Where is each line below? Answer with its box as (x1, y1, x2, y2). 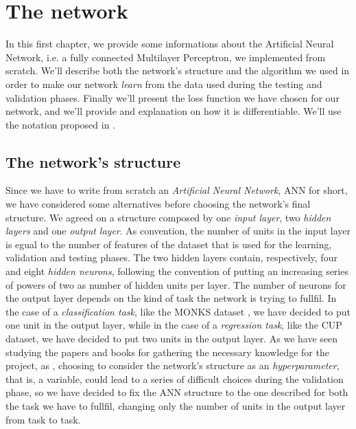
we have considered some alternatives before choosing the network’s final (5, 197, 311, 211)
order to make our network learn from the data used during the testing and (5, 76, 322, 91)
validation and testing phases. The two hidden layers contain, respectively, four (5, 250, 337, 265)
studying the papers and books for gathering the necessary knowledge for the (5, 344, 329, 359)
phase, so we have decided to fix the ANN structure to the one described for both (5, 385, 348, 399)
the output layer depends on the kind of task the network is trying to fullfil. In (5, 291, 337, 305)
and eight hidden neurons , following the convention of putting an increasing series (5, 264, 348, 278)
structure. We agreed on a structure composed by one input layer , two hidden (5, 210, 331, 224)
